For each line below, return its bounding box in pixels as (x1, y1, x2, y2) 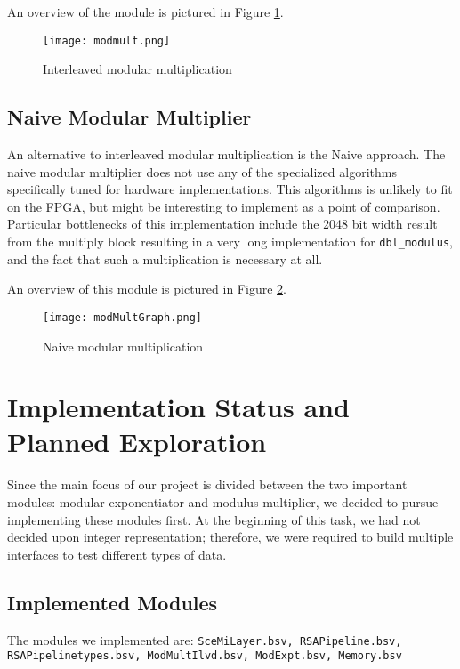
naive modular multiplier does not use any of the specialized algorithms (7, 162, 397, 181)
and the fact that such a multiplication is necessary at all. (7, 249, 323, 268)
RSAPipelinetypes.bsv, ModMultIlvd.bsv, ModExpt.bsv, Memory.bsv (7, 649, 402, 663)
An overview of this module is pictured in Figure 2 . (7, 279, 286, 298)
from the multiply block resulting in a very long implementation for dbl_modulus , (7, 232, 453, 251)
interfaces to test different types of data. (7, 544, 227, 563)
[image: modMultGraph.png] (43, 310, 202, 324)
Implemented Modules (7, 588, 218, 616)
